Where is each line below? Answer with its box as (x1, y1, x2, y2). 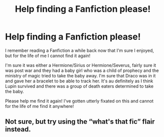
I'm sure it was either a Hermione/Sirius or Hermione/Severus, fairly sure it (5, 62, 156, 68)
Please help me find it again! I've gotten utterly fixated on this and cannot (5, 98, 154, 104)
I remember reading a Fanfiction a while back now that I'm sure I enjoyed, (5, 47, 154, 53)
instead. (5, 125, 31, 134)
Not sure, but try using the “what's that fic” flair (5, 117, 155, 126)
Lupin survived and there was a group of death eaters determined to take (5, 83, 154, 89)
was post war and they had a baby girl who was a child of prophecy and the (5, 68, 159, 73)
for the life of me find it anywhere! (5, 103, 74, 109)
